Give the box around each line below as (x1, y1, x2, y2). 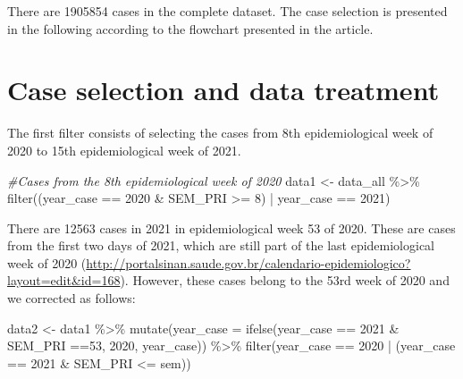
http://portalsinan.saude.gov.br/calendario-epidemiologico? (86, 253, 411, 272)
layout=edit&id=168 (7, 271, 121, 290)
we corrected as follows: (7, 289, 136, 307)
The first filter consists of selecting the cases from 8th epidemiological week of (7, 123, 434, 142)
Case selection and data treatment (7, 72, 440, 108)
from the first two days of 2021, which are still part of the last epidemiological (7, 236, 435, 255)
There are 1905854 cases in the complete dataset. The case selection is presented (7, 2, 448, 20)
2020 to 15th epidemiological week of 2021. (7, 140, 241, 159)
